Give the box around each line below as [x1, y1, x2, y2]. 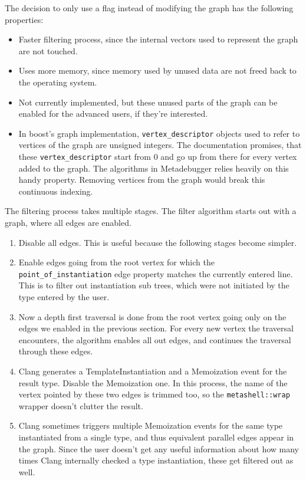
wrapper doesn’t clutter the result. [18, 399, 143, 412]
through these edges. [18, 345, 93, 357]
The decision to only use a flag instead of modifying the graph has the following [5, 2, 294, 14]
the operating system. [18, 75, 97, 88]
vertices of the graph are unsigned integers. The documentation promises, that [18, 139, 302, 151]
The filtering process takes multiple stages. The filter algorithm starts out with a [5, 205, 297, 217]
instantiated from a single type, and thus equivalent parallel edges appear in [18, 431, 294, 443]
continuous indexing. [18, 185, 93, 197]
